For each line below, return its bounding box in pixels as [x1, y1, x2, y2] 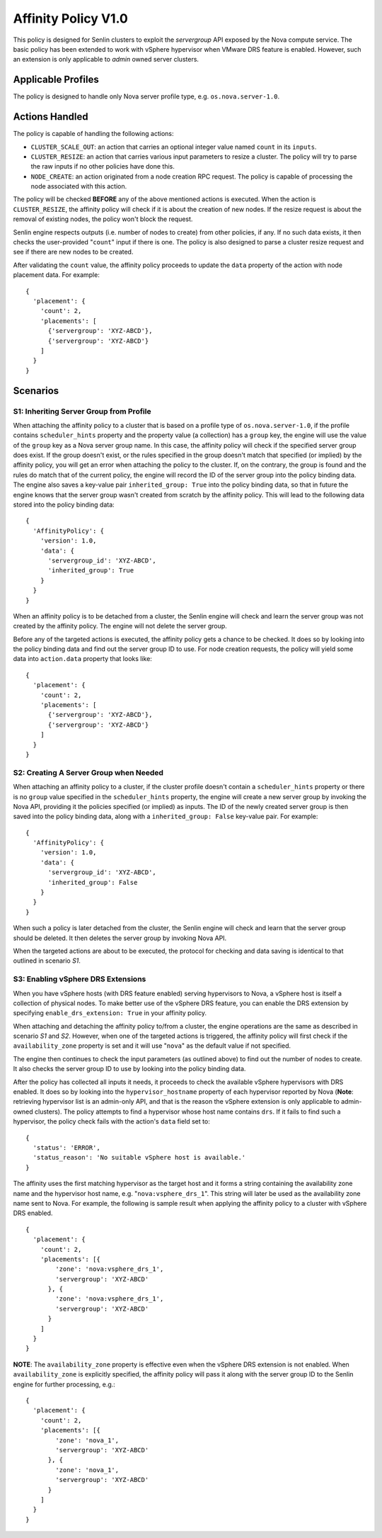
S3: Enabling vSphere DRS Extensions [13, 974, 146, 984]
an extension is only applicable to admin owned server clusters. [13, 55, 199, 64]
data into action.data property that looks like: [13, 655, 152, 663]
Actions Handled [13, 111, 88, 123]
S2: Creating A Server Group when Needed [13, 767, 164, 777]
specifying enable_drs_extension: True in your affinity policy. [13, 1009, 207, 1017]
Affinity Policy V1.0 [13, 11, 129, 26]
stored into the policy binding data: [13, 500, 115, 509]
